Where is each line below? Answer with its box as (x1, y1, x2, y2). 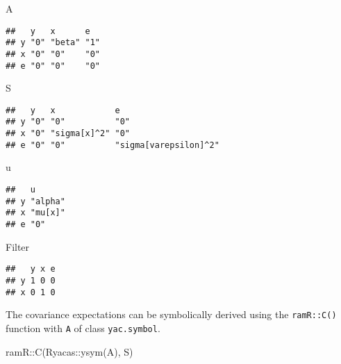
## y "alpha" (6, 196, 65, 206)
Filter (6, 239, 30, 254)
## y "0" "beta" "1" (6, 38, 101, 48)
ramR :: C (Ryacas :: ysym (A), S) (6, 344, 133, 358)
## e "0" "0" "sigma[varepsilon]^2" (6, 140, 219, 150)
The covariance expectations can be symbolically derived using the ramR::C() (6, 307, 337, 322)
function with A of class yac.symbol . (6, 320, 160, 335)
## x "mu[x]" (6, 208, 65, 218)
